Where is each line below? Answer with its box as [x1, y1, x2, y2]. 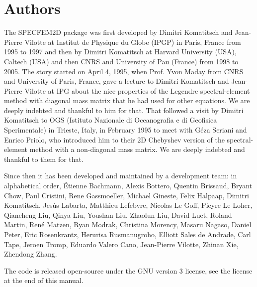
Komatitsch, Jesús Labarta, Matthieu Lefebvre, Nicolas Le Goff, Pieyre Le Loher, [4, 200, 253, 210]
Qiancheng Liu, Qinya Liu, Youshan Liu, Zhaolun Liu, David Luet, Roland [4, 209, 232, 220]
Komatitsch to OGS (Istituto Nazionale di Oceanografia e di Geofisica [4, 115, 217, 125]
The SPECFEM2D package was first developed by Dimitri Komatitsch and [4, 27, 233, 37]
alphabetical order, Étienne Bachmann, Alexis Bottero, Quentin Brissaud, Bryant [4, 180, 253, 191]
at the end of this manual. [4, 275, 84, 286]
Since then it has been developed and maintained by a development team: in [4, 170, 237, 181]
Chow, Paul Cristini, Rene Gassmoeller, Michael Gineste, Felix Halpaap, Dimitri [4, 190, 249, 200]
